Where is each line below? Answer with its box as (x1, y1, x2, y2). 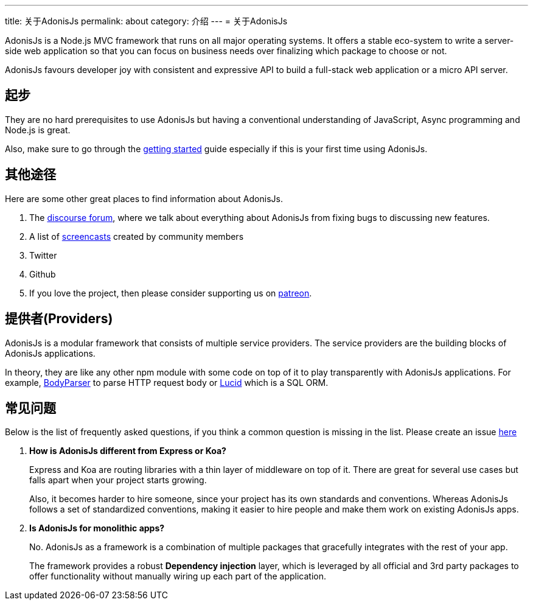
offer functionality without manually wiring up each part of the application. (29, 571, 327, 582)
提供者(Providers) (5, 311, 113, 327)
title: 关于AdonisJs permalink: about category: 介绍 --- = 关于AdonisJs (5, 16, 288, 26)
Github (29, 268, 56, 279)
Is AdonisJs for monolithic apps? (29, 523, 165, 534)
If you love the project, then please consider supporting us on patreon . (29, 287, 312, 298)
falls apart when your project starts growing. (29, 475, 207, 486)
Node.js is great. (5, 124, 71, 135)
